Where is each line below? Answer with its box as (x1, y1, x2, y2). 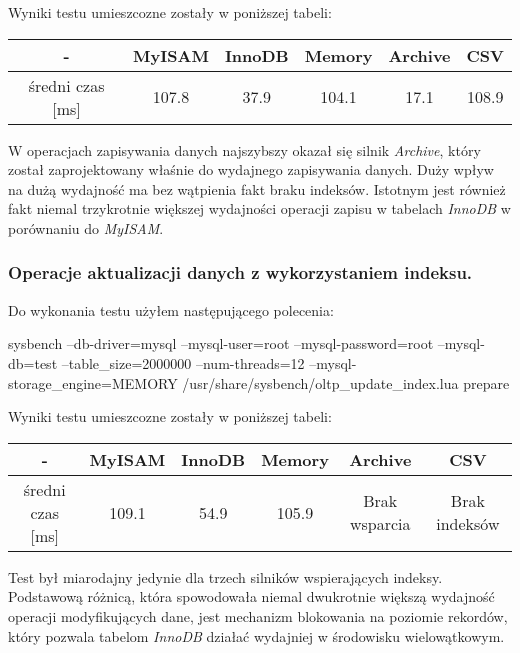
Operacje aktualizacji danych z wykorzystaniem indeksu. (8, 260, 473, 285)
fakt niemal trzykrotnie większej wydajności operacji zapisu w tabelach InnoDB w (8, 198, 511, 219)
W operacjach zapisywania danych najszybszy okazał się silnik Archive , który (8, 139, 481, 160)
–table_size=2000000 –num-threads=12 (61, 352, 305, 373)
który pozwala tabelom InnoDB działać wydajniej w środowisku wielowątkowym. (8, 625, 505, 646)
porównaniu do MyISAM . (8, 217, 164, 238)
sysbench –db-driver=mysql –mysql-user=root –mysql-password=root (8, 333, 434, 354)
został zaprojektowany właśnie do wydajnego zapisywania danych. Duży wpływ (8, 159, 494, 180)
